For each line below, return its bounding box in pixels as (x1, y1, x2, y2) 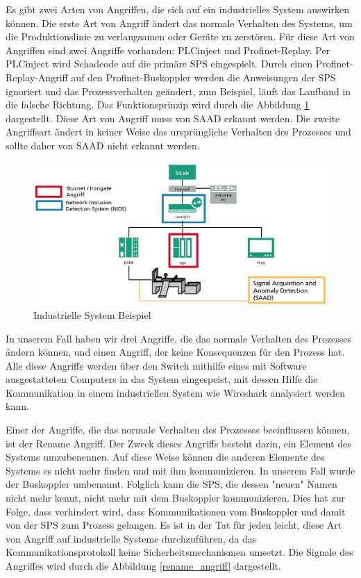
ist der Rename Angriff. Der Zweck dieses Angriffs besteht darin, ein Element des (6, 436, 351, 450)
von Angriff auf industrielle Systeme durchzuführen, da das (6, 531, 257, 545)
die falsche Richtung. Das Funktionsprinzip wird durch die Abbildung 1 (6, 97, 310, 112)
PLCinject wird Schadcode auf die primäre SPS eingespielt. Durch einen (6, 56, 313, 71)
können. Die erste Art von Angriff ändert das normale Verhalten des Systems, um (6, 15, 353, 30)
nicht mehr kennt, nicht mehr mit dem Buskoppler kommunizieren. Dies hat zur (6, 490, 346, 505)
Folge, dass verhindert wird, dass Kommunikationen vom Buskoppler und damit (6, 504, 346, 518)
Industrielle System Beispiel (33, 307, 151, 322)
